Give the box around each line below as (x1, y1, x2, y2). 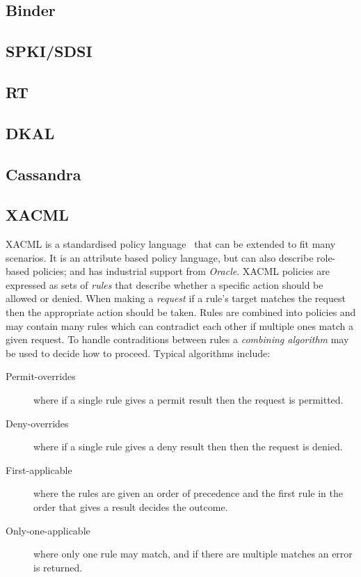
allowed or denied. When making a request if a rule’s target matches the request (6, 291, 346, 306)
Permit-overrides (6, 369, 76, 384)
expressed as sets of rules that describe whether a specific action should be (6, 277, 323, 292)
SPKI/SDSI (6, 40, 93, 62)
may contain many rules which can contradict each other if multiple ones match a (6, 318, 353, 333)
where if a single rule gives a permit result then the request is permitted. (33, 393, 344, 407)
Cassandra (6, 163, 81, 184)
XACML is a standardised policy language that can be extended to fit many (6, 237, 336, 251)
